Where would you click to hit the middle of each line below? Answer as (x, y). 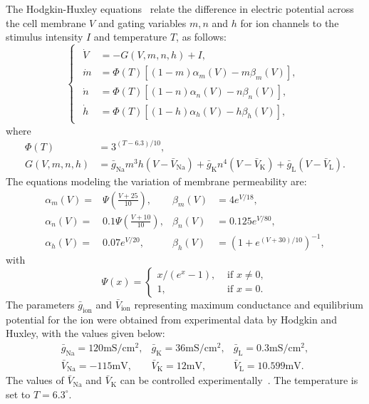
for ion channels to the (290, 22)
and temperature (130, 37)
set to (18, 394)
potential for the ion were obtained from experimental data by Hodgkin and (171, 319)
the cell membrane (46, 22)
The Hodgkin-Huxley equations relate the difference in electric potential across (180, 9)
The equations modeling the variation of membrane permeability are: (156, 181)
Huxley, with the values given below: (85, 333)
